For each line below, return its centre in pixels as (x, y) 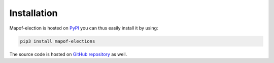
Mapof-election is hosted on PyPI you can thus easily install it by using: (84, 28)
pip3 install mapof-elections (58, 41)
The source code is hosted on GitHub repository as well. (68, 54)
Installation (33, 13)
